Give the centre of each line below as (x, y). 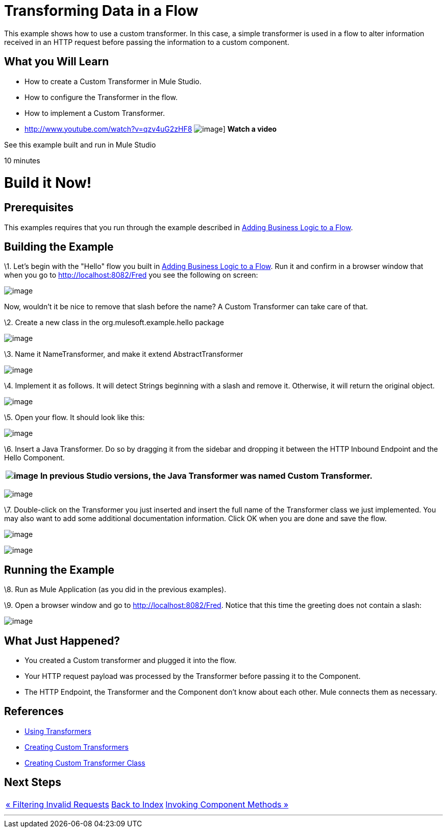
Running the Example (59, 570)
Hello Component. (34, 458)
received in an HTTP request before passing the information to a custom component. (147, 42)
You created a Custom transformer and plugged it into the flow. (130, 660)
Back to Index (137, 804)
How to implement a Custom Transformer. (95, 113)
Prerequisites (39, 208)
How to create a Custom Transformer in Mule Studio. (113, 81)
